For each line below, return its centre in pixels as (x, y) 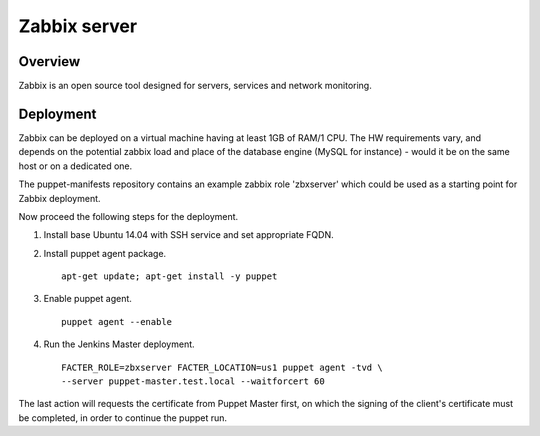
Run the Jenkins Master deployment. (119, 344)
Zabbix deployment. (59, 198)
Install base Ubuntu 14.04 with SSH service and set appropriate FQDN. (188, 235)
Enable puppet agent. (87, 299)
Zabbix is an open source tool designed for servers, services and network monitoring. (195, 86)
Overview (49, 61)
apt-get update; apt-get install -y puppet (169, 276)
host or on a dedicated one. (75, 166)
